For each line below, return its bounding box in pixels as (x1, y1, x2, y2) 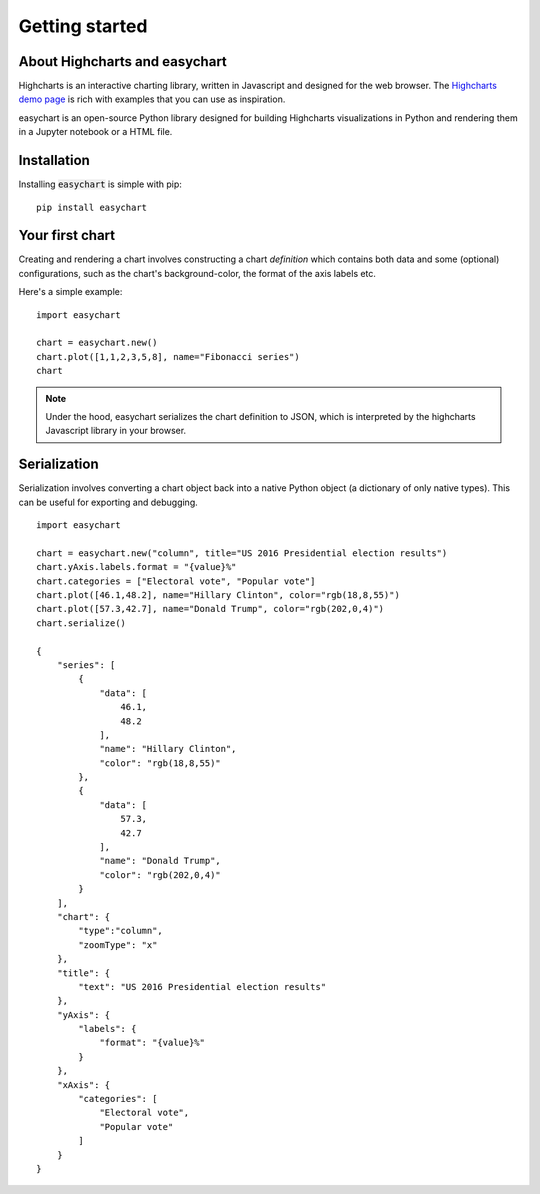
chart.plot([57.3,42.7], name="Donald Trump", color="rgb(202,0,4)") (36, 603, 385, 615)
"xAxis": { (56, 1079, 111, 1090)
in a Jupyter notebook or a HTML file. (18, 126, 173, 138)
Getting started (18, 15, 148, 37)
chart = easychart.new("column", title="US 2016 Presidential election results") (36, 547, 448, 559)
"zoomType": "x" (78, 939, 158, 950)
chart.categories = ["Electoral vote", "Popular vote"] (36, 575, 316, 587)
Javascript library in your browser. (45, 425, 187, 437)
